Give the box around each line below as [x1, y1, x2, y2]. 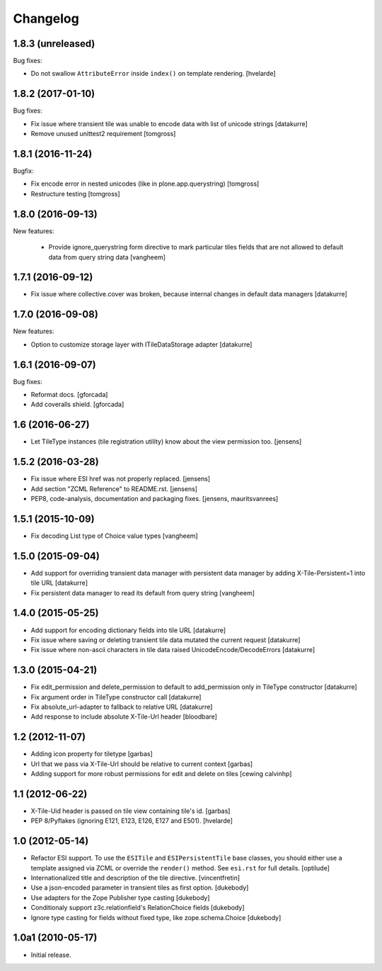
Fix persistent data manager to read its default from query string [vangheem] [30, 588, 255, 597]
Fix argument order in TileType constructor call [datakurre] [30, 692, 202, 701]
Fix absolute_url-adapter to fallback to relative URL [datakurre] [30, 702, 213, 711]
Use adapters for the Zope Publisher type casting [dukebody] [30, 893, 210, 902]
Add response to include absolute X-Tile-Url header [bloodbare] [30, 712, 217, 721]
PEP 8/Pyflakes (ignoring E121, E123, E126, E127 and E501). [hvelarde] [30, 816, 233, 825]
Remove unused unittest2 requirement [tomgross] [30, 130, 176, 138]
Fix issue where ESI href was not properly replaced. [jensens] [30, 475, 211, 483]
